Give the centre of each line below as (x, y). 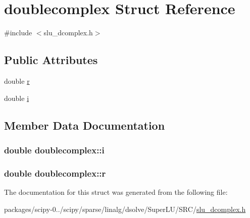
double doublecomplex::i (54, 150)
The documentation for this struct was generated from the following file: (116, 192)
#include (18, 33)
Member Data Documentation (85, 125)
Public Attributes (51, 60)
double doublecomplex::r (55, 173)
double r (17, 80)
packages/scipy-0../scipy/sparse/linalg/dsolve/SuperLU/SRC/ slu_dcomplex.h (125, 209)
